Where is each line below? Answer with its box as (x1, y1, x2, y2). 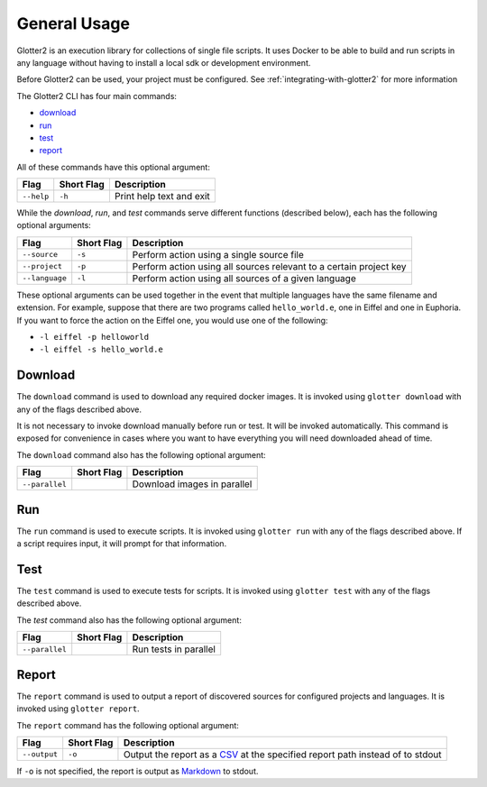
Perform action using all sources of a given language (132, 271, 356, 284)
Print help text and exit (114, 190, 211, 203)
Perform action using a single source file (132, 248, 304, 261)
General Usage (16, 14, 131, 33)
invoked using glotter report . (16, 703, 140, 714)
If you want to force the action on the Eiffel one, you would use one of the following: (16, 315, 328, 325)
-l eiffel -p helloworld (39, 332, 149, 343)
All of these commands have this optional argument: (16, 161, 211, 172)
